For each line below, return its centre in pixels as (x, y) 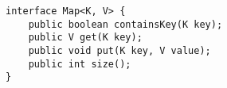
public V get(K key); (85, 38)
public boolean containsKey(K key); (125, 24)
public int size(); (80, 64)
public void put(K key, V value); (119, 50)
